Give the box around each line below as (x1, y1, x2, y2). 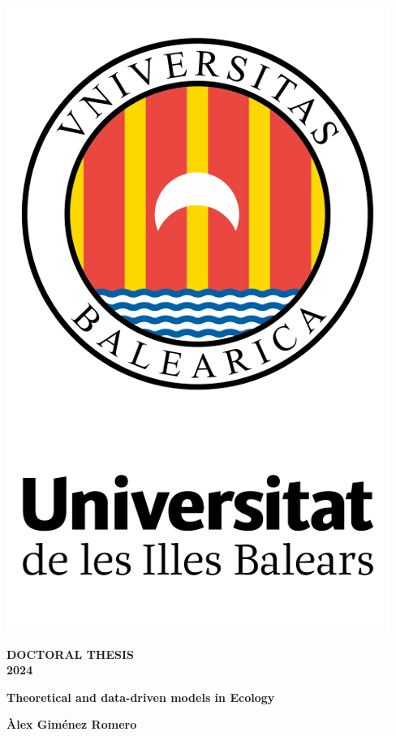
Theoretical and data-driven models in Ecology (6, 688, 275, 705)
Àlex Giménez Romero (6, 716, 137, 733)
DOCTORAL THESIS (6, 645, 135, 662)
